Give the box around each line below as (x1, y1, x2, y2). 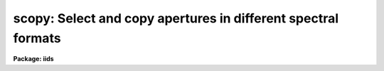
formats (13, 30, 61, 46)
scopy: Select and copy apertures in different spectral (13, 11, 339, 26)
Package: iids (13, 55, 54, 63)
